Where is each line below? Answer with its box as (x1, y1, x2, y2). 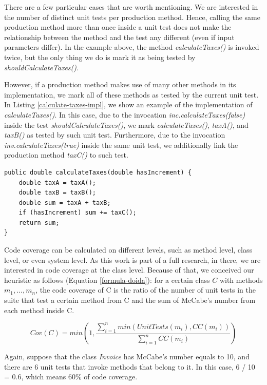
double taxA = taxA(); (18, 179, 96, 186)
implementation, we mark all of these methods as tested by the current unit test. (4, 89, 259, 100)
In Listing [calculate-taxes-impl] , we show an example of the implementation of (4, 99, 253, 110)
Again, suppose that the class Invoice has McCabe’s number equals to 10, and (4, 351, 250, 362)
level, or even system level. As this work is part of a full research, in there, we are (4, 254, 261, 265)
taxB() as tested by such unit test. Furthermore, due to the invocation (4, 129, 225, 140)
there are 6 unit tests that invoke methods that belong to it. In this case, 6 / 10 (4, 361, 255, 372)
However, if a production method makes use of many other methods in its (4, 79, 236, 90)
